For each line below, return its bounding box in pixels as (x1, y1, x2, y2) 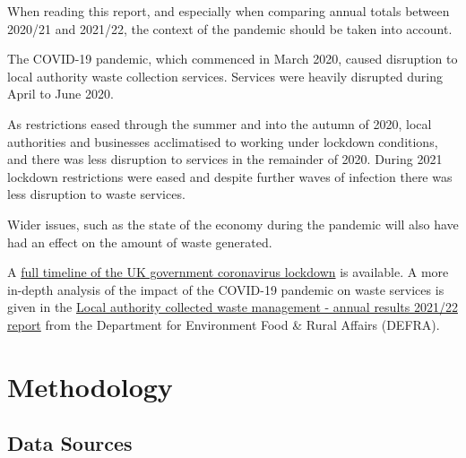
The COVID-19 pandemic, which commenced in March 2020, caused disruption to (7, 49, 458, 68)
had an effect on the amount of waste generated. (7, 232, 272, 251)
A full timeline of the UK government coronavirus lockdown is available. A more (7, 263, 449, 281)
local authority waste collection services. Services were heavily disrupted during (7, 66, 443, 85)
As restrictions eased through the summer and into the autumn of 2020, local (7, 114, 432, 133)
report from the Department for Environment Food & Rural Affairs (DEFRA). (7, 315, 440, 333)
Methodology (7, 367, 173, 404)
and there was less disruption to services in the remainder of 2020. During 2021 (7, 150, 443, 169)
